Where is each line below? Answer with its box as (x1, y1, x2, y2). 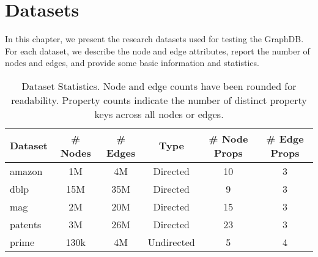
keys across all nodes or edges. (94, 106, 224, 121)
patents (10, 217, 42, 231)
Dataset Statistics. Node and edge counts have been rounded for (21, 78, 297, 93)
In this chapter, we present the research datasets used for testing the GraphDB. (5, 32, 304, 45)
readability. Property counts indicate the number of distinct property (11, 92, 307, 107)
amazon (10, 163, 43, 178)
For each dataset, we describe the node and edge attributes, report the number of (5, 44, 310, 57)
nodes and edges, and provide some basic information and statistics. (5, 56, 259, 69)
